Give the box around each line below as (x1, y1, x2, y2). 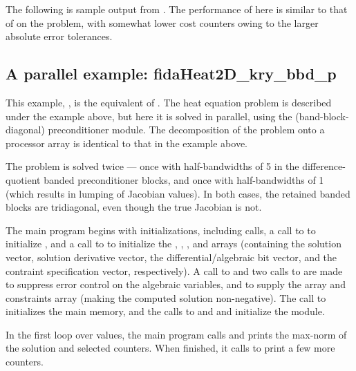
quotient (6, 172, 41, 187)
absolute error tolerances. (6, 29, 113, 44)
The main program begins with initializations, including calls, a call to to (6, 222, 316, 237)
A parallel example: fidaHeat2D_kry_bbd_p (6, 63, 337, 84)
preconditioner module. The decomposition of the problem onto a (48, 122, 325, 137)
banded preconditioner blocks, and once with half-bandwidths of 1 (44, 172, 324, 187)
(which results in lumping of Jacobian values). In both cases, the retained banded (6, 186, 350, 200)
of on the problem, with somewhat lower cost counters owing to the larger (6, 15, 319, 30)
